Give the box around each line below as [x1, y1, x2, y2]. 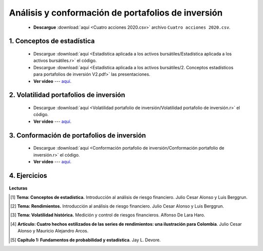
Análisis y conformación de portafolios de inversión [9, 7, 223, 18]
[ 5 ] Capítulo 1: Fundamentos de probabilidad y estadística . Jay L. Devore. [10, 237, 161, 243]
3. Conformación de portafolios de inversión [9, 131, 146, 139]
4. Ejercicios [9, 171, 47, 180]
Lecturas [9, 185, 28, 191]
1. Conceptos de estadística [9, 37, 95, 45]
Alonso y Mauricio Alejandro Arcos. [18, 228, 89, 234]
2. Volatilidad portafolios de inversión [9, 91, 125, 99]
